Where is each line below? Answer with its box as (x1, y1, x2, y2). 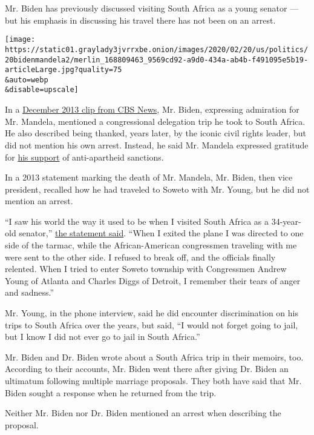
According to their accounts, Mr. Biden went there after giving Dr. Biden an (5, 362, 289, 375)
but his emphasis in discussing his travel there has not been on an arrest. (5, 13, 276, 26)
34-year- (271, 214, 301, 227)
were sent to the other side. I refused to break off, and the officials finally (5, 250, 276, 263)
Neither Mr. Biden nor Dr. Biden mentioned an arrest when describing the (5, 407, 281, 419)
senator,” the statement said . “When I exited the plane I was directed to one (19, 227, 304, 239)
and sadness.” (5, 286, 54, 299)
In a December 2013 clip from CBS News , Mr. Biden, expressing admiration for (5, 103, 299, 116)
